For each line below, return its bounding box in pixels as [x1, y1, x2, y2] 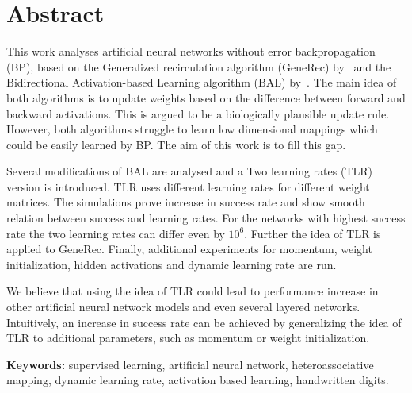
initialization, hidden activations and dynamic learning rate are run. [6, 256, 337, 272]
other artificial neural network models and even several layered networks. [6, 299, 360, 315]
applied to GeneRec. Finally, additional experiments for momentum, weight [6, 241, 372, 257]
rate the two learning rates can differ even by [6, 225, 225, 241]
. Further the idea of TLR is [244, 225, 381, 241]
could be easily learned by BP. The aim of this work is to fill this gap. [6, 136, 346, 152]
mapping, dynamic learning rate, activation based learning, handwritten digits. [6, 372, 389, 388]
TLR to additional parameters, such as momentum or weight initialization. [6, 329, 370, 346]
